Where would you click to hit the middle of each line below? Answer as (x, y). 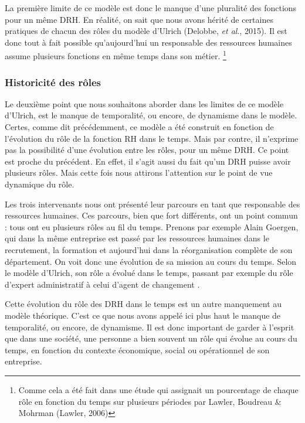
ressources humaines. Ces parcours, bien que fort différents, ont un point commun (151, 215)
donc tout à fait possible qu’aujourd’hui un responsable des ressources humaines (148, 42)
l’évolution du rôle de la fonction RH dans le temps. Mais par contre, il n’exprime (152, 138)
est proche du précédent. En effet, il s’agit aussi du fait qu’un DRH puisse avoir (148, 161)
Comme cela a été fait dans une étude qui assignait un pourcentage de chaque (158, 389)
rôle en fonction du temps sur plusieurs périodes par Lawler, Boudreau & (150, 401)
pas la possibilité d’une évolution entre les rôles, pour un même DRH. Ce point (147, 150)
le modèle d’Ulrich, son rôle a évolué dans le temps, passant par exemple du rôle (149, 273)
